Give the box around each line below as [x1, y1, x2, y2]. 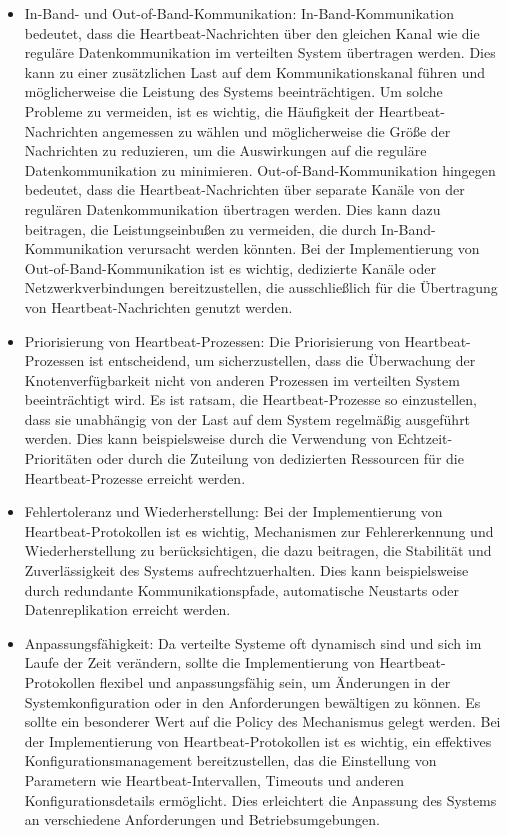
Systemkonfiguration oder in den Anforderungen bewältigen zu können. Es [24, 691, 481, 712]
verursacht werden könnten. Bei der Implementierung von [127, 238, 480, 259]
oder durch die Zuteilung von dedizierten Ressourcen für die [96, 448, 464, 469]
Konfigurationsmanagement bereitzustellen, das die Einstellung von [24, 750, 437, 771]
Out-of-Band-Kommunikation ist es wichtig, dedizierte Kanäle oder [24, 257, 436, 278]
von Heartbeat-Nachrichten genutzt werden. [24, 296, 293, 317]
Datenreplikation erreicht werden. [24, 599, 231, 620]
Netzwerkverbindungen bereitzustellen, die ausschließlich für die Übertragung [24, 277, 498, 298]
